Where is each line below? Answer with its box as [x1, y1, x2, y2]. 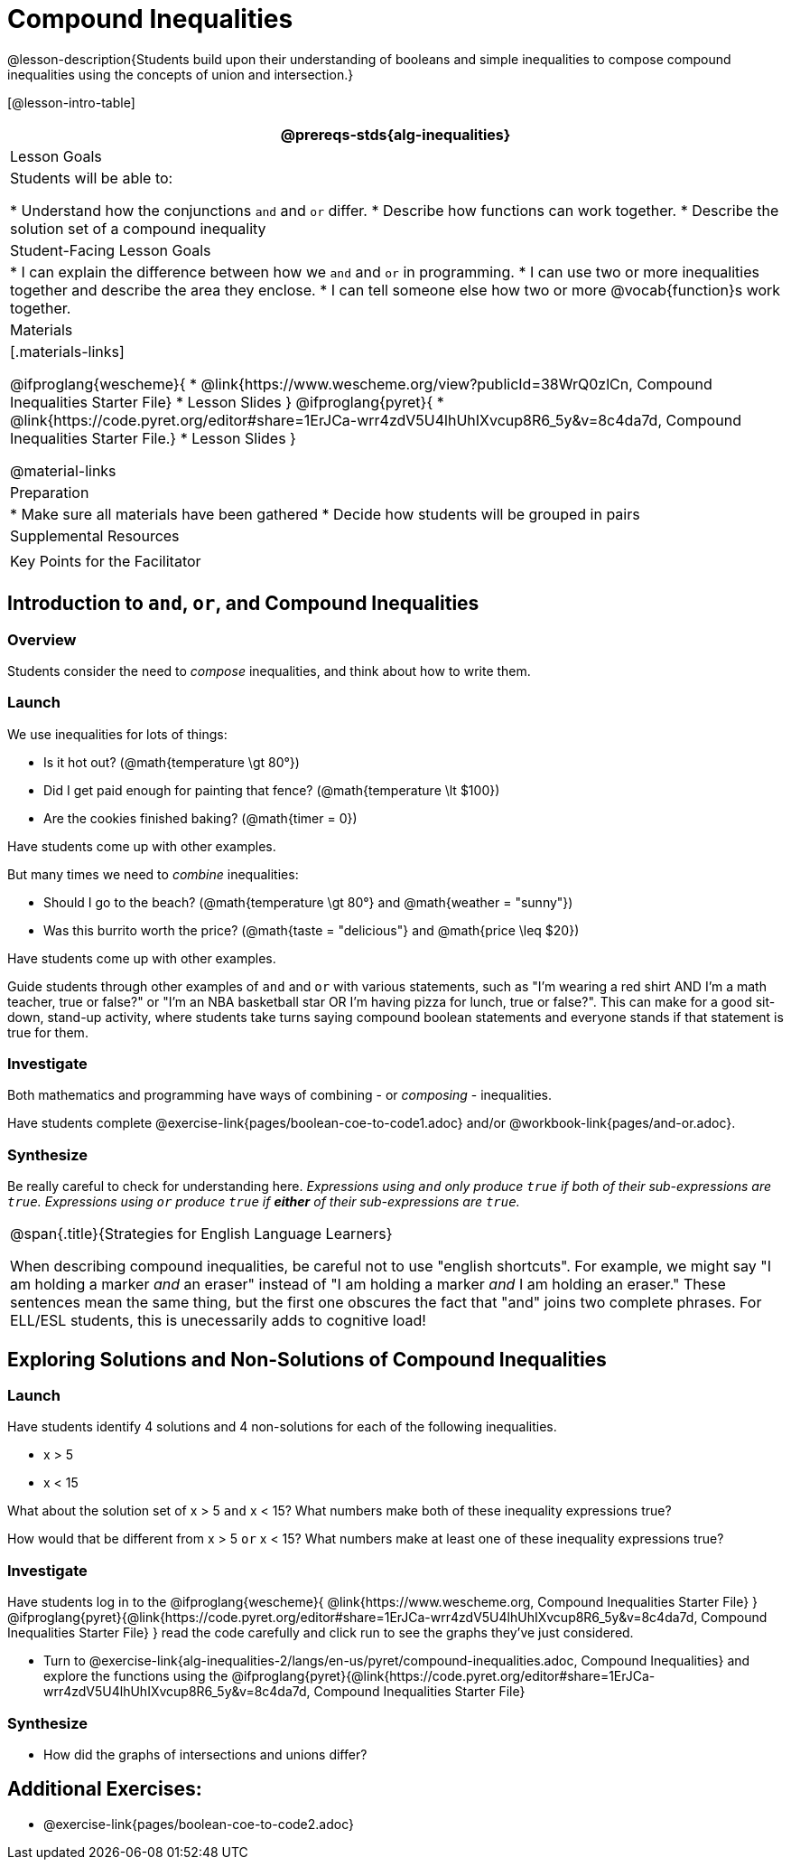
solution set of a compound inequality [10, 219, 266, 238]
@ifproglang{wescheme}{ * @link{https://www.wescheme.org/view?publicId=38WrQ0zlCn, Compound [10, 374, 712, 393]
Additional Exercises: [7, 1778, 202, 1801]
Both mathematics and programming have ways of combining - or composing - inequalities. [7, 1087, 552, 1103]
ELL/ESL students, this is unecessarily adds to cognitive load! [10, 1311, 426, 1330]
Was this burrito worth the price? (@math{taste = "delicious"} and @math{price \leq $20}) [43, 922, 580, 938]
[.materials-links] [10, 342, 125, 361]
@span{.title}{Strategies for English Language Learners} [10, 1224, 393, 1243]
